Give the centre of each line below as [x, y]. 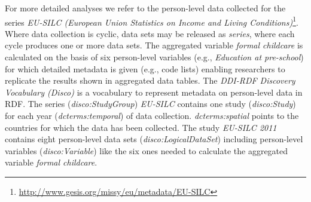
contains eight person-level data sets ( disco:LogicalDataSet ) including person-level [154, 139]
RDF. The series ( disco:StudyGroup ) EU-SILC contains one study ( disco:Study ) [150, 104]
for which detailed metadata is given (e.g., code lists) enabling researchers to [145, 68]
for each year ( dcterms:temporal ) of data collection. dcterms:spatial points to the [152, 115]
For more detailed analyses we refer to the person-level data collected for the [145, 8]
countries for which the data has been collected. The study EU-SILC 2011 [141, 127]
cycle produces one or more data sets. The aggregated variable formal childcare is [154, 45]
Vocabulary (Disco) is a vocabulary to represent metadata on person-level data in [154, 92]
